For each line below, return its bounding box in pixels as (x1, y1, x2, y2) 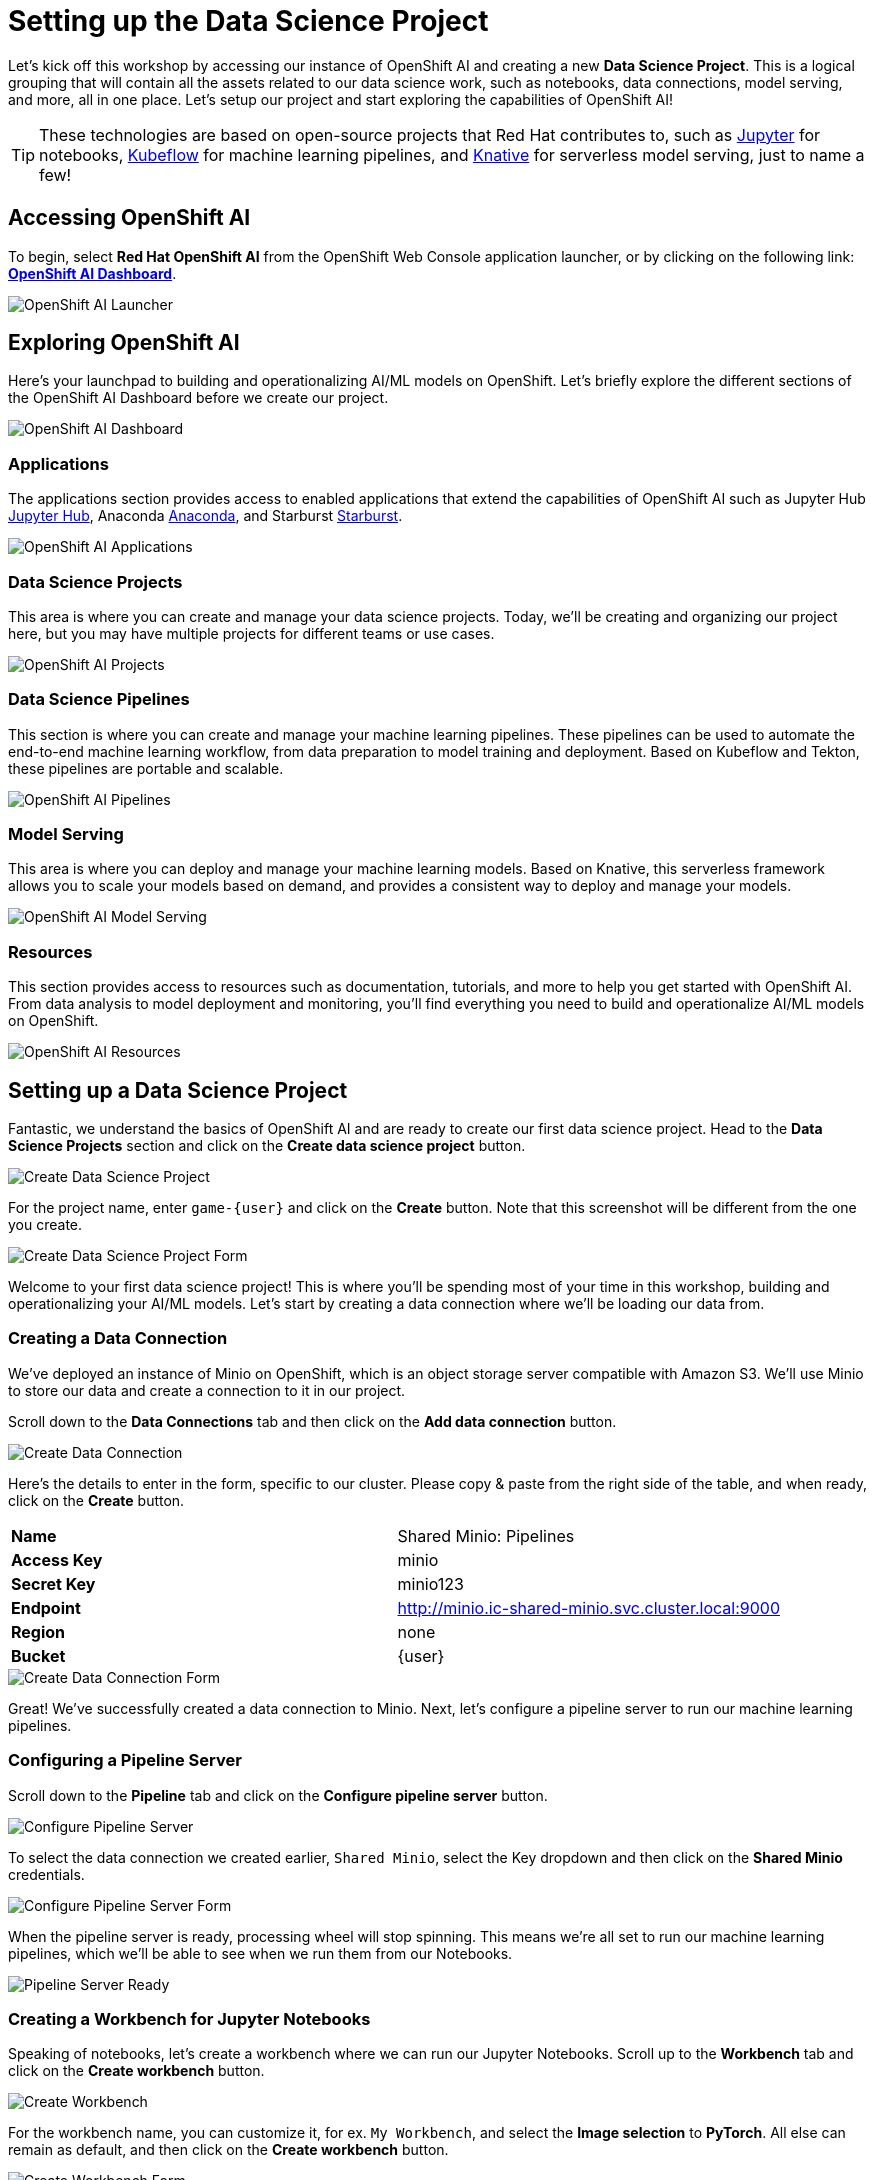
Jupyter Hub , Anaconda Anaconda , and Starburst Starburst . (8, 507, 403, 525)
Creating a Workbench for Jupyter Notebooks (8, 2008, 371, 2029)
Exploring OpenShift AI (8, 330, 240, 356)
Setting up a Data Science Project (8, 1077, 348, 1103)
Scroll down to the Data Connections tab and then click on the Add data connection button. (8, 1412, 617, 1430)
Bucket (11, 1645, 66, 1666)
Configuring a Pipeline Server (8, 1750, 242, 1771)
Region (11, 1621, 66, 1642)
